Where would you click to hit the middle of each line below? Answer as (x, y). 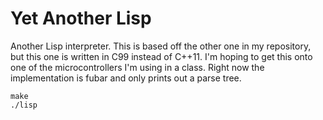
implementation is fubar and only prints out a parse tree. (126, 78)
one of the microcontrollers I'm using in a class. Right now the (137, 67)
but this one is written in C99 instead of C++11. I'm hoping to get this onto (161, 56)
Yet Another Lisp (81, 18)
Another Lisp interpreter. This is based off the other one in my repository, (161, 46)
